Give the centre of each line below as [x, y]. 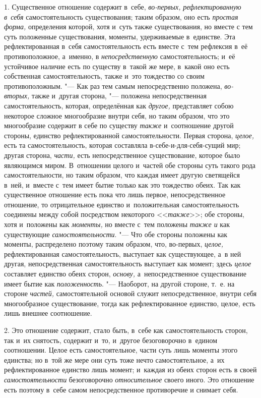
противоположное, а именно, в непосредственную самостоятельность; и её [120, 56]
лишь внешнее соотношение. [48, 313]
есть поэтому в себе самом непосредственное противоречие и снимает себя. [121, 389]
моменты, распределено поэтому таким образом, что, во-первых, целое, [114, 244]
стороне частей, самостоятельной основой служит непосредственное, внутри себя [130, 293]
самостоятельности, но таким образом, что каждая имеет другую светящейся [122, 175]
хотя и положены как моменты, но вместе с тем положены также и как [117, 224]
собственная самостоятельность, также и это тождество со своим [104, 76]
